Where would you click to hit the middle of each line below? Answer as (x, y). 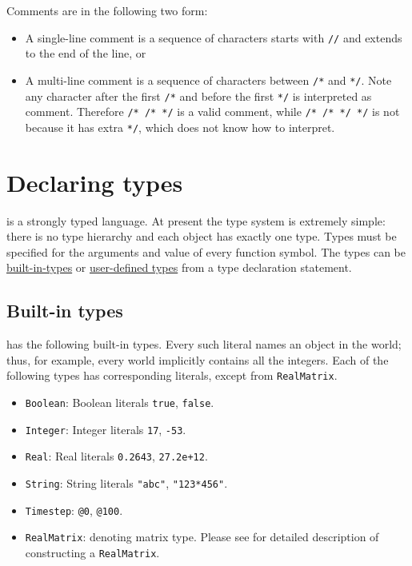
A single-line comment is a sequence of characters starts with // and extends (214, 37)
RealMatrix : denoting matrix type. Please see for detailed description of (202, 537)
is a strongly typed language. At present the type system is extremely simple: (196, 220)
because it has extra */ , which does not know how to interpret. (180, 127)
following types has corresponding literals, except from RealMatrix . (172, 375)
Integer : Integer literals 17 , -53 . (106, 429)
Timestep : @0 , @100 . (74, 510)
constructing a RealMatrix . (92, 552)
